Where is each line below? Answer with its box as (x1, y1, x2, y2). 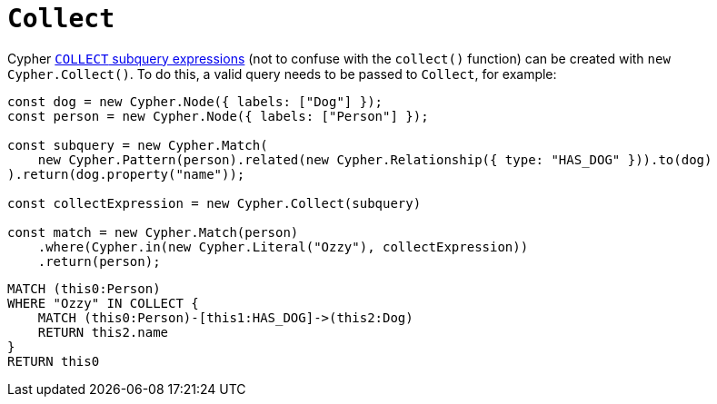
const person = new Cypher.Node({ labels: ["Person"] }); (7, 108, 429, 123)
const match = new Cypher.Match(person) (7, 224, 299, 240)
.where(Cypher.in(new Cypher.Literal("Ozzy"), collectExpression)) (37, 239, 529, 254)
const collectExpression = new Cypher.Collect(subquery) (7, 195, 422, 211)
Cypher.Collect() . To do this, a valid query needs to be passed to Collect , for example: (7, 65, 557, 82)
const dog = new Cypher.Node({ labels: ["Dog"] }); (7, 94, 383, 109)
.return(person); (37, 253, 161, 269)
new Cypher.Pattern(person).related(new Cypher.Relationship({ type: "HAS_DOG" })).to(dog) (37, 152, 712, 167)
